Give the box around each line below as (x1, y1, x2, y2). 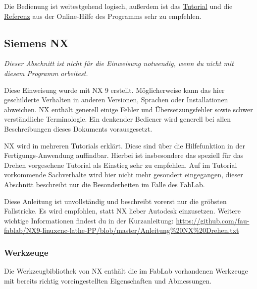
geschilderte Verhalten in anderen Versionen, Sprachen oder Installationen (4, 94, 228, 105)
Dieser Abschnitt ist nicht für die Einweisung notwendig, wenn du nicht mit (4, 58, 234, 69)
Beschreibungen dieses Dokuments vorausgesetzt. (4, 123, 153, 134)
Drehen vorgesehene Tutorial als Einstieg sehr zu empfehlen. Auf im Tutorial (4, 159, 237, 170)
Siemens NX (4, 35, 69, 50)
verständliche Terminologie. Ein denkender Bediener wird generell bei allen (4, 114, 231, 124)
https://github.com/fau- (176, 215, 250, 225)
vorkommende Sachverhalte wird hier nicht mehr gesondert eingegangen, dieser (4, 169, 243, 180)
